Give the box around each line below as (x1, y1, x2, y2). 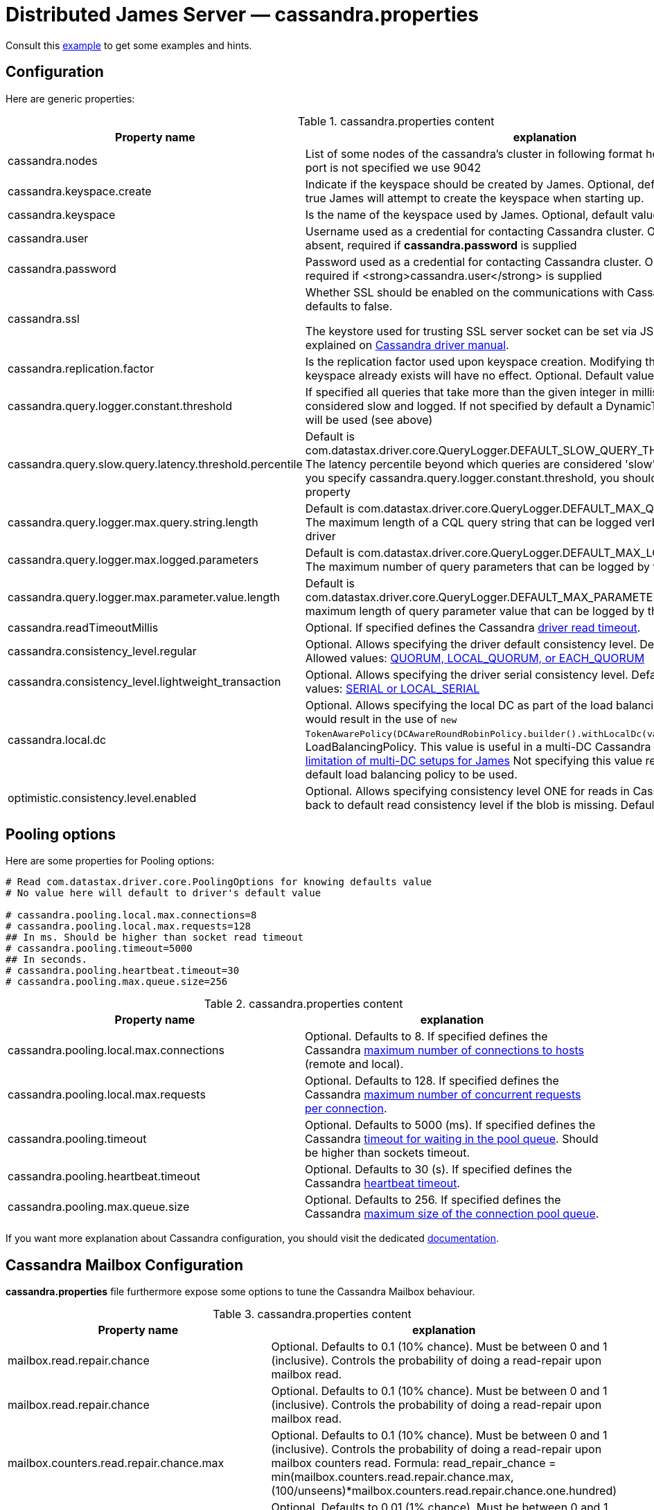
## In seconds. (6, 954, 88, 966)
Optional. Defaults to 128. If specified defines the (305, 1074, 559, 1088)
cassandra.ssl (8, 311, 80, 326)
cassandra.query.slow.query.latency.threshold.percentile (8, 456, 303, 471)
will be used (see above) (305, 412, 433, 427)
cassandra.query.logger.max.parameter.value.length (8, 589, 280, 604)
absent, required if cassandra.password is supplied (305, 238, 577, 252)
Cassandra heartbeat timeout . (305, 1176, 461, 1191)
